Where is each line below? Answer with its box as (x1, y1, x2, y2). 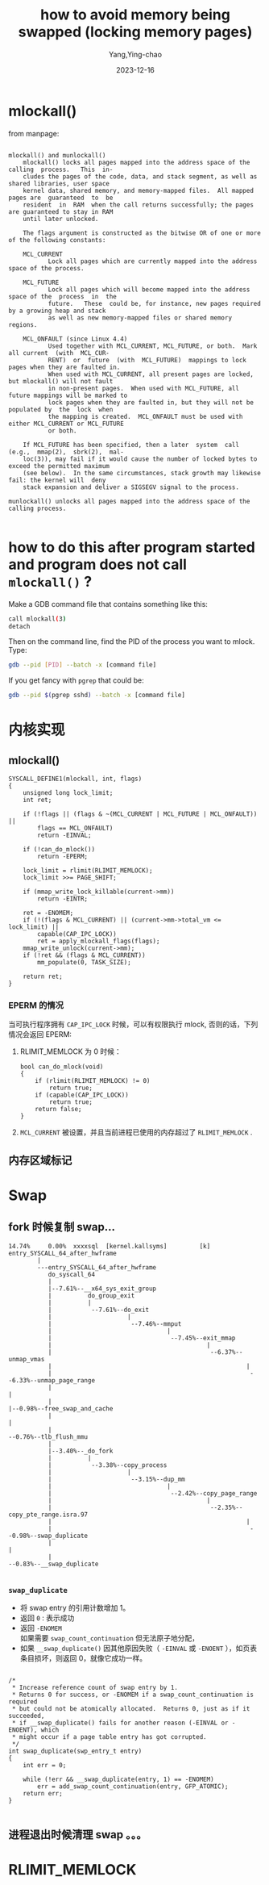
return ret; (23, 972, 63, 981)
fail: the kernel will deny (8, 476, 106, 484)
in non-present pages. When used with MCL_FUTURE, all (48, 384, 240, 392)
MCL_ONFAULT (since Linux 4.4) (23, 335, 128, 343)
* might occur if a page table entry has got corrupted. (11, 1733, 207, 1741)
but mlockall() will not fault (8, 377, 114, 385)
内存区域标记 (8, 1153, 72, 1167)
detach (8, 622, 31, 630)
